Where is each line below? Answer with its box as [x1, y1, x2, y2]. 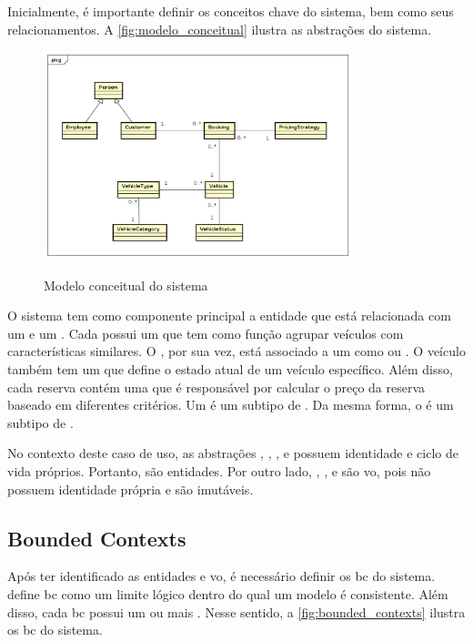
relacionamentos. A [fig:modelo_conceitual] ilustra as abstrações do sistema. [7, 19, 432, 38]
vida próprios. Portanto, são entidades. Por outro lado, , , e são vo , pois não [7, 462, 431, 480]
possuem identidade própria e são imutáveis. [7, 479, 254, 498]
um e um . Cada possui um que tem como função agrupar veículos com [7, 323, 404, 342]
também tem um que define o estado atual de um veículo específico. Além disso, [7, 360, 453, 379]
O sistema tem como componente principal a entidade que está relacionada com [7, 306, 451, 325]
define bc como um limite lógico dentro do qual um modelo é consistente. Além [7, 584, 448, 603]
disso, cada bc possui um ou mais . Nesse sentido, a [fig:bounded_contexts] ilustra [7, 602, 466, 621]
